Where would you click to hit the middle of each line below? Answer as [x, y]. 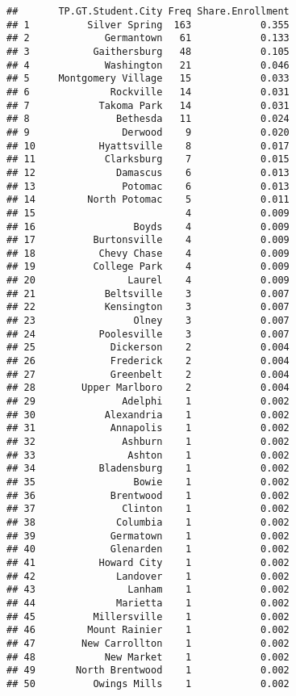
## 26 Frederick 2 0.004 [148, 361]
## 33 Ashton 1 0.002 [148, 455]
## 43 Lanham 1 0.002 [148, 590]
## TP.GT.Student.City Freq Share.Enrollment [148, 11]
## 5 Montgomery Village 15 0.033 [148, 79]
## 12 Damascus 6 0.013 [148, 172]
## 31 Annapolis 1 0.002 [148, 428]
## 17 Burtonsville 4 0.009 [148, 240]
